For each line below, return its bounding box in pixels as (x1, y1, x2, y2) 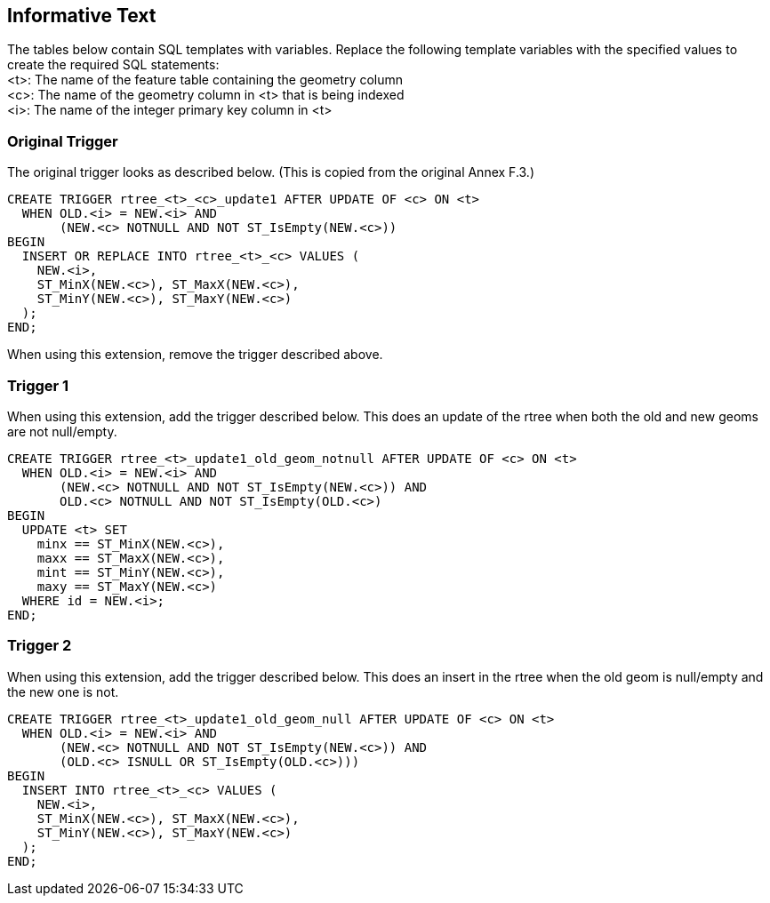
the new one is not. (7, 683, 119, 699)
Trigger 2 (7, 636, 72, 655)
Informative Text (7, 4, 156, 27)
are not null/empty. (7, 423, 117, 439)
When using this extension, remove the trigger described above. (7, 347, 383, 363)
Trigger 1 (7, 376, 69, 395)
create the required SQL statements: (7, 57, 220, 73)
